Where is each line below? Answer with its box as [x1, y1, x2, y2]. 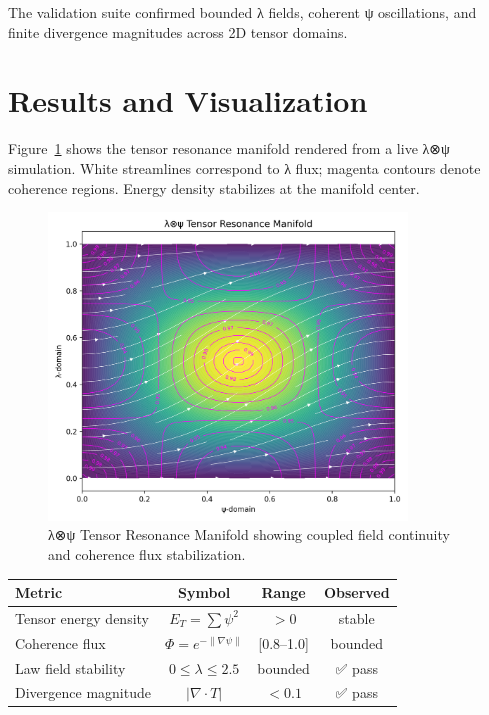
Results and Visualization [8, 80, 368, 121]
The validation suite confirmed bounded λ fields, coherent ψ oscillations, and [8, 2, 477, 22]
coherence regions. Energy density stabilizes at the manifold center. [8, 177, 420, 198]
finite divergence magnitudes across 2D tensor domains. [8, 21, 348, 42]
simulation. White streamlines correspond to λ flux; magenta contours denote [8, 157, 481, 178]
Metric [15, 582, 63, 603]
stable [338, 607, 375, 628]
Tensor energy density [15, 607, 150, 628]
